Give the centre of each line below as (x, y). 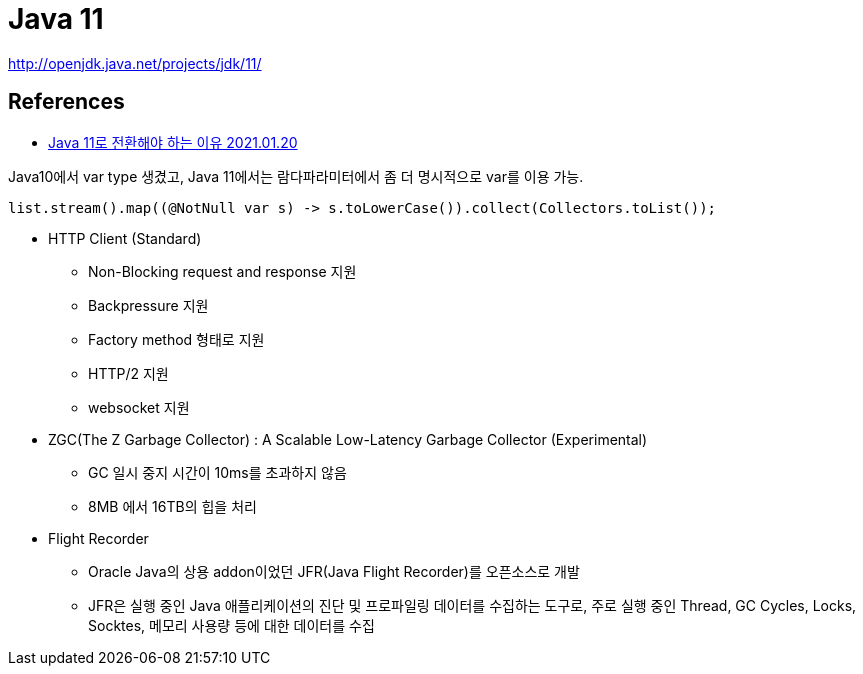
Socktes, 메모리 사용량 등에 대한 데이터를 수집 (231, 625)
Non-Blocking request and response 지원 (222, 271)
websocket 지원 (139, 407)
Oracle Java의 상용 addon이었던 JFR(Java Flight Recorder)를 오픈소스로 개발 (334, 571)
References (66, 102)
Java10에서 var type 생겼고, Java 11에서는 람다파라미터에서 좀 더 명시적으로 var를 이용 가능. (296, 176)
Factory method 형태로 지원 (176, 339)
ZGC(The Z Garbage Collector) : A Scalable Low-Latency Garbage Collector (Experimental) (348, 439)
